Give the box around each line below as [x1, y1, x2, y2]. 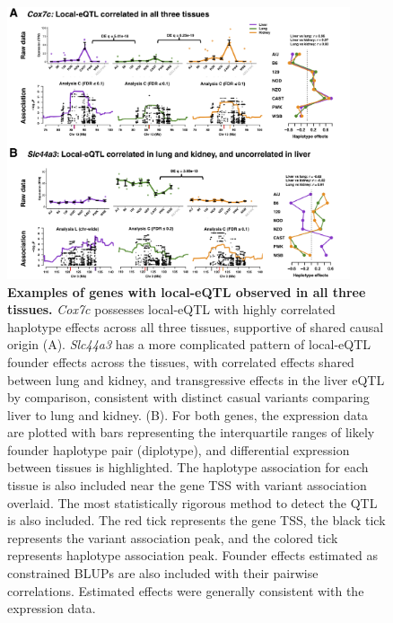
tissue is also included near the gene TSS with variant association [7, 476, 367, 495]
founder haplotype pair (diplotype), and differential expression [7, 440, 350, 459]
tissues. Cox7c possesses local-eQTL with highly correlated [7, 300, 336, 319]
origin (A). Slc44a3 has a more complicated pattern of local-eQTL [7, 335, 371, 354]
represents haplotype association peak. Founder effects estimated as [7, 546, 379, 565]
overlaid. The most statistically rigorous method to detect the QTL [7, 493, 378, 512]
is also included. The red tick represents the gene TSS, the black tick [7, 511, 386, 530]
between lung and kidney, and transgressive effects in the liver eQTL [7, 370, 385, 389]
